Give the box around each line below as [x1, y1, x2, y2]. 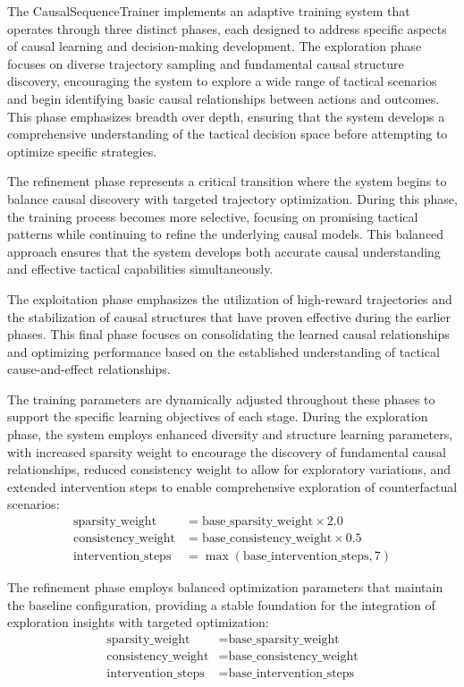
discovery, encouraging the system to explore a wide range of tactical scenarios [7, 72, 437, 90]
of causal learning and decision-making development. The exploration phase [7, 37, 422, 55]
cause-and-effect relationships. [7, 360, 171, 378]
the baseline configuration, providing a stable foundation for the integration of [7, 595, 435, 614]
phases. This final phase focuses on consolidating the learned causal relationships [7, 325, 450, 343]
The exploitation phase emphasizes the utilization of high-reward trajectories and [7, 289, 452, 308]
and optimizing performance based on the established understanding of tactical [7, 342, 440, 360]
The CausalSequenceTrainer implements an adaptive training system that [7, 2, 410, 20]
